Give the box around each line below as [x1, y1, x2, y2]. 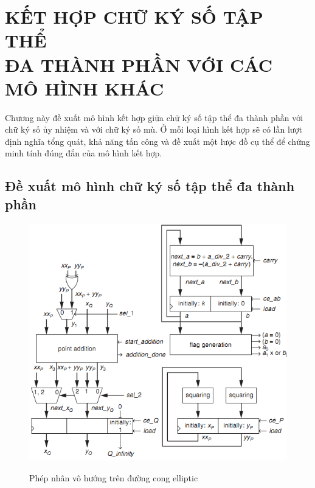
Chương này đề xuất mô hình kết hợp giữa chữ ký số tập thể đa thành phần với [5, 111, 303, 124]
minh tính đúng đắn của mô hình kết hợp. [5, 147, 162, 159]
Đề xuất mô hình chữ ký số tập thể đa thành [5, 176, 295, 195]
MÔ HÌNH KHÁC [5, 75, 164, 100]
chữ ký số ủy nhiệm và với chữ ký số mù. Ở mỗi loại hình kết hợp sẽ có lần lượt [5, 123, 303, 136]
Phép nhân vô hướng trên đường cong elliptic [29, 471, 198, 484]
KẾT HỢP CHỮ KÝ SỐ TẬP [5, 4, 263, 29]
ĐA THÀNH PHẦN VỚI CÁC [5, 52, 272, 77]
